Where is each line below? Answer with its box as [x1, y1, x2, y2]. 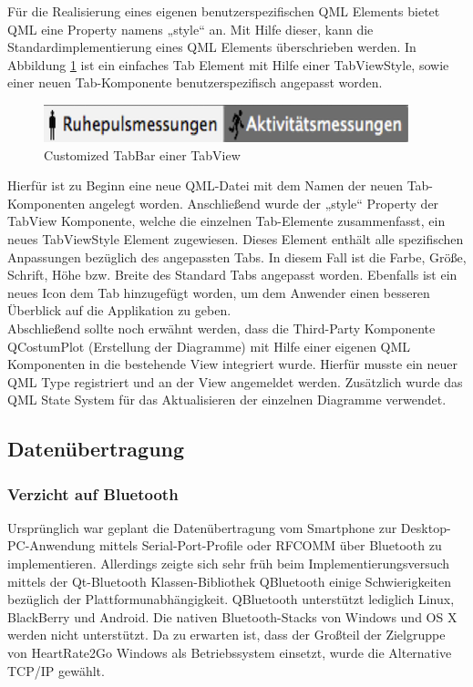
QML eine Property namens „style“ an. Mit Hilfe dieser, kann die [7, 19, 374, 38]
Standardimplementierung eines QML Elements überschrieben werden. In [7, 37, 416, 56]
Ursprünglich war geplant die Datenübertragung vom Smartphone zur [7, 518, 397, 537]
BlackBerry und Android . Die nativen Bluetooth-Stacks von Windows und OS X [7, 607, 458, 626]
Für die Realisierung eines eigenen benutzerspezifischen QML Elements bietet [7, 2, 440, 20]
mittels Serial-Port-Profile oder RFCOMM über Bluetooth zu [98, 536, 442, 555]
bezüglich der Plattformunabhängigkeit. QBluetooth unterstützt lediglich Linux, [7, 590, 455, 609]
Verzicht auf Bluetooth [7, 482, 179, 505]
